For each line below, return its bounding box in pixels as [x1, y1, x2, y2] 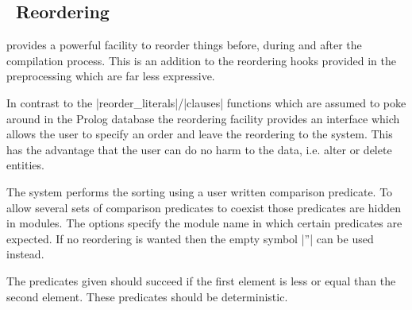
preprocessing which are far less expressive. [6, 68, 215, 84]
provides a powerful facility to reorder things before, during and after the [6, 37, 362, 53]
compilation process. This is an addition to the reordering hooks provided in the [6, 52, 397, 68]
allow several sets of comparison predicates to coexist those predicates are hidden [6, 199, 401, 215]
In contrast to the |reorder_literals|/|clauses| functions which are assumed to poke [6, 94, 406, 110]
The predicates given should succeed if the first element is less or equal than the [6, 272, 396, 289]
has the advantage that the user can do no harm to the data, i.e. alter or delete [6, 141, 392, 157]
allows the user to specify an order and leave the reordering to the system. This [6, 126, 393, 142]
